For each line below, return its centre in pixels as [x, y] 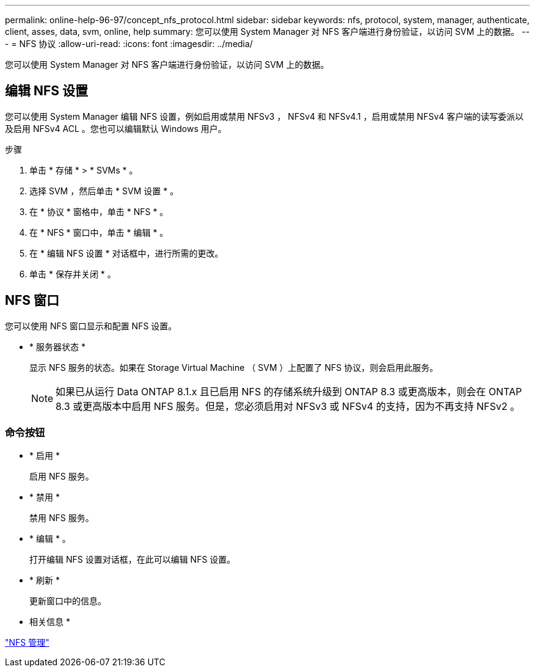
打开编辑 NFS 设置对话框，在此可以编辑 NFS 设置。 [133, 560]
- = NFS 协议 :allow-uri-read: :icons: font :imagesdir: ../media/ [129, 44]
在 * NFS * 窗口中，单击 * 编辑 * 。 [99, 232]
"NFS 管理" [27, 643]
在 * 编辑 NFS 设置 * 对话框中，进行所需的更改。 [126, 253]
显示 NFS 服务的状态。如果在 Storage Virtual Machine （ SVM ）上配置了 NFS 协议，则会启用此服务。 [234, 367]
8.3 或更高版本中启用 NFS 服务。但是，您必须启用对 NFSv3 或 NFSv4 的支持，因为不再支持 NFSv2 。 [288, 406]
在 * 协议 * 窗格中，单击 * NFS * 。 [99, 211]
